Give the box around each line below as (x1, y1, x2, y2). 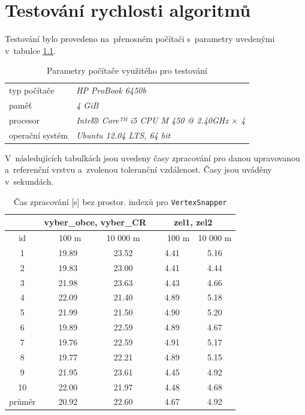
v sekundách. (5, 175, 54, 187)
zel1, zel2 (174, 216, 213, 228)
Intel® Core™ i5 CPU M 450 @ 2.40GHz (76, 113, 228, 126)
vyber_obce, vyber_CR (44, 216, 147, 228)
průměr (9, 395, 36, 408)
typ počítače (9, 84, 55, 97)
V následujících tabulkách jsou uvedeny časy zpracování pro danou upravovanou (5, 151, 300, 164)
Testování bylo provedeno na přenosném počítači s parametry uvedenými (5, 32, 275, 45)
